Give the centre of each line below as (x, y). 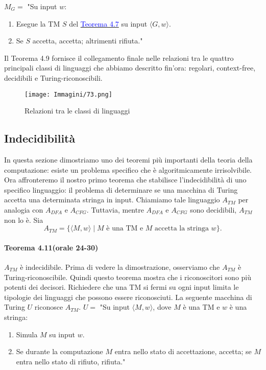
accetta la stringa (182, 229)
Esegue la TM (38, 23)
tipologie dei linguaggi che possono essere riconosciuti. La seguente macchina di (128, 297)
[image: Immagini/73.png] (68, 94)
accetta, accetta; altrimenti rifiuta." (88, 41)
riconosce (49, 307)
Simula (27, 334)
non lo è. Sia (24, 219)
